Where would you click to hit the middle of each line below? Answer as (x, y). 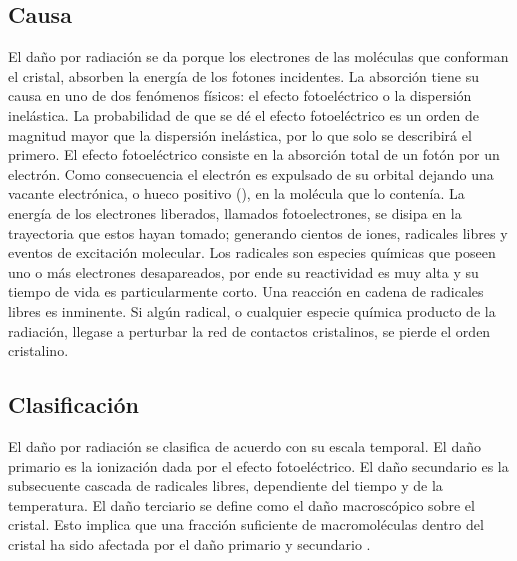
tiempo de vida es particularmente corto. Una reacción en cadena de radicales (246, 291)
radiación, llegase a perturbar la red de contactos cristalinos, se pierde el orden (249, 330)
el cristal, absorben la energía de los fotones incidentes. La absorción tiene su (244, 75)
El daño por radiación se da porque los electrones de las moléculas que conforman (258, 56)
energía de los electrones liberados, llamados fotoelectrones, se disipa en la (235, 212)
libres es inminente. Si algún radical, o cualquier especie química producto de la (252, 310)
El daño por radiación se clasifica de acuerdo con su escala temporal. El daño (244, 445)
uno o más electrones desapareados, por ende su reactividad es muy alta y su (243, 271)
